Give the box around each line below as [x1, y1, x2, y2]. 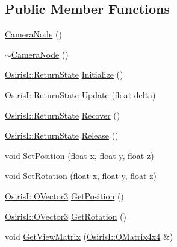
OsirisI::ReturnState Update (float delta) [5, 88, 156, 101]
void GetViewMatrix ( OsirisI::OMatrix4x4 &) [5, 230, 173, 243]
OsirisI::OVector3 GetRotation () [5, 210, 127, 222]
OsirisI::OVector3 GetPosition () [5, 189, 124, 202]
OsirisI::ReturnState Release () [5, 129, 119, 142]
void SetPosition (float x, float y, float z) [5, 149, 154, 161]
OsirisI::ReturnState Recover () [5, 108, 120, 121]
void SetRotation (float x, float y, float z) [5, 169, 157, 182]
